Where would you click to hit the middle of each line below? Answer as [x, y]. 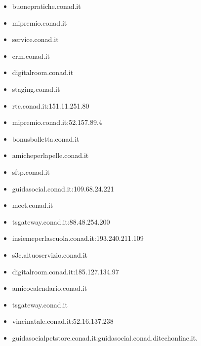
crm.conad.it [31, 56]
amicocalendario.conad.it [50, 288]
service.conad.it [35, 39]
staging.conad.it [36, 89]
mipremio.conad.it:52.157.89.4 [57, 122]
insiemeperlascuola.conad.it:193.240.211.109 [78, 238]
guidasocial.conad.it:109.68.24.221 [63, 188]
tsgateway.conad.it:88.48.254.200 [61, 221]
